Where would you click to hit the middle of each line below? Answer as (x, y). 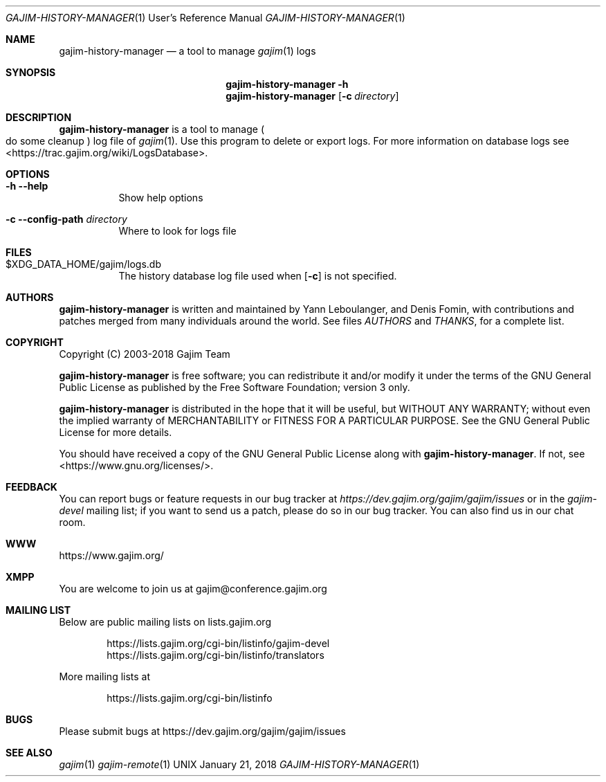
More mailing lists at (105, 676)
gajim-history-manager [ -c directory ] (312, 96)
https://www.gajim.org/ (111, 555)
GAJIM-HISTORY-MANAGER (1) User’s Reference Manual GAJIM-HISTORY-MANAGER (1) (205, 18)
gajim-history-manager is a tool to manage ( (162, 129)
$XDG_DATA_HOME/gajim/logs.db (83, 264)
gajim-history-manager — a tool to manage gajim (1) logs (187, 51)
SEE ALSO (29, 753)
